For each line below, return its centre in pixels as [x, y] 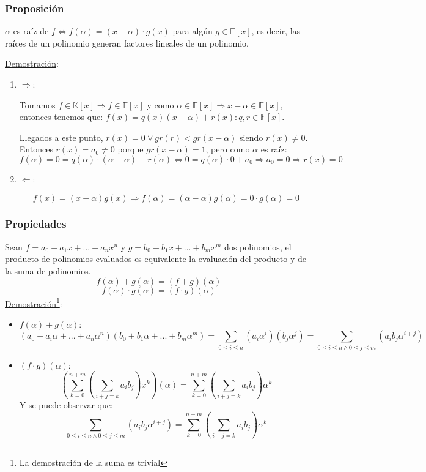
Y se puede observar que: [66, 405]
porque [130, 149]
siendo [252, 137]
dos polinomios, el [258, 246]
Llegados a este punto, [61, 137]
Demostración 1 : [34, 302]
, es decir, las [276, 31]
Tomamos [37, 104]
